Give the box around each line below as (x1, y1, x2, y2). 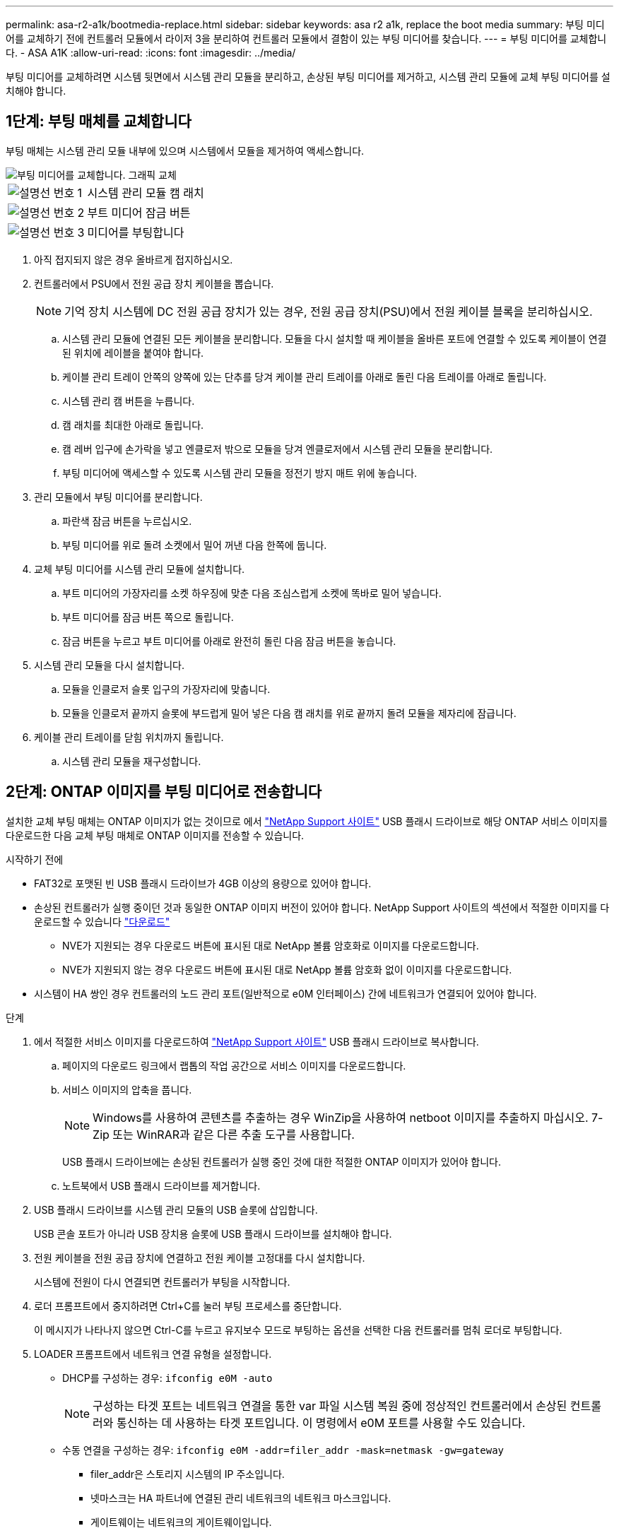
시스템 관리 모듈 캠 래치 (87, 185, 204, 200)
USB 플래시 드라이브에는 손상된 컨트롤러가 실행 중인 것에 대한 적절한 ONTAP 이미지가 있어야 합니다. (62, 1155, 501, 1168)
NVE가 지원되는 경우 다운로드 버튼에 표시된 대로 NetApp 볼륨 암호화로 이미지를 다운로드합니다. (62, 939, 479, 952)
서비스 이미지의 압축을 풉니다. (62, 1083, 192, 1096)
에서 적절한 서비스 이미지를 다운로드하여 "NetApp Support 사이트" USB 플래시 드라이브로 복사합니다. (34, 1035, 479, 1048)
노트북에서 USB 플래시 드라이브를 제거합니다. (62, 1179, 261, 1192)
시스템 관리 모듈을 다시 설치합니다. (34, 658, 184, 671)
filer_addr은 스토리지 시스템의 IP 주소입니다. (90, 1467, 285, 1480)
